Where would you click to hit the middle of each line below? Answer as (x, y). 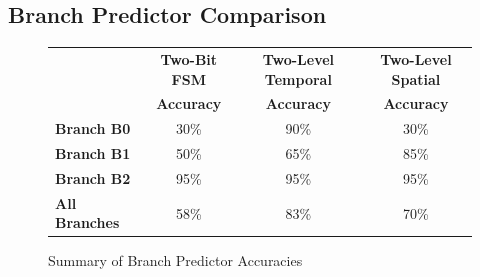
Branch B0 (93, 128)
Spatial (416, 78)
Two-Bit (189, 58)
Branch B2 (93, 177)
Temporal (298, 78)
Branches (87, 222)
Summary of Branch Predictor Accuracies (175, 260)
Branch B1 (93, 153)
